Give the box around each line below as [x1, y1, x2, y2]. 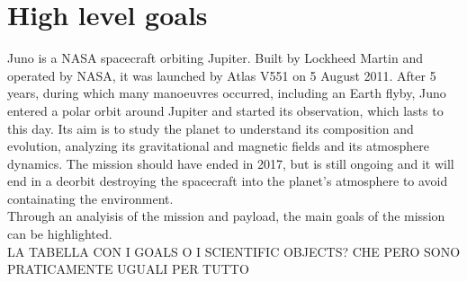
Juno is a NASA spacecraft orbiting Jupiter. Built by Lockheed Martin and [7, 48, 423, 67]
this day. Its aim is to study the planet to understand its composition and [7, 119, 414, 137]
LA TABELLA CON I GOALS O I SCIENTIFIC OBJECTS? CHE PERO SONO [7, 241, 461, 260]
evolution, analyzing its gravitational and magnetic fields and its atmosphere [7, 136, 430, 155]
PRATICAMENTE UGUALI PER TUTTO [7, 259, 249, 278]
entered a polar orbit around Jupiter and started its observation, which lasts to [7, 101, 444, 119]
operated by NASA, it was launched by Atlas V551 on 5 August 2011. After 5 [7, 66, 436, 84]
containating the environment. [7, 189, 174, 207]
